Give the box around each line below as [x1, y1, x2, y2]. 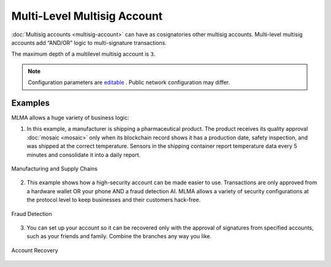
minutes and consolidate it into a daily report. [26, 151, 141, 158]
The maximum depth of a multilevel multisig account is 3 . [11, 50, 156, 58]
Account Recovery [11, 246, 58, 254]
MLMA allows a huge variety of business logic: [11, 114, 129, 122]
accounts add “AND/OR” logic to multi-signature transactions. [11, 39, 167, 46]
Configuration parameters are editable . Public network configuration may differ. [28, 79, 230, 86]
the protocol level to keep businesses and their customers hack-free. [26, 196, 201, 204]
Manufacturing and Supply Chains [11, 164, 98, 172]
